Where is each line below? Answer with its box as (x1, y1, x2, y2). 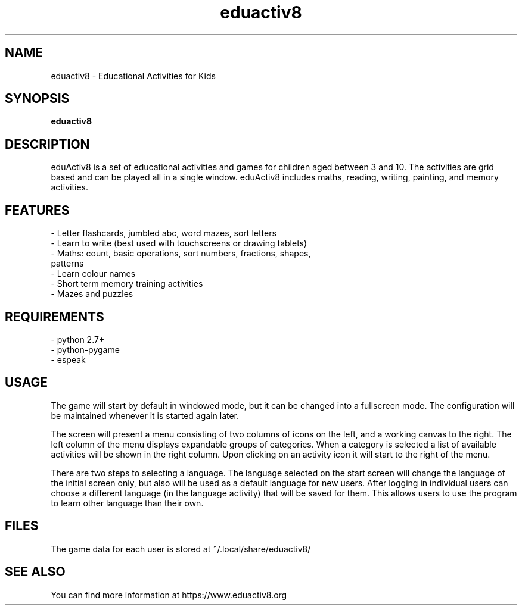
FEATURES (5, 202, 70, 218)
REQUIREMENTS (5, 309, 104, 324)
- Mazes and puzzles (51, 289, 133, 299)
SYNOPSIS (5, 91, 70, 107)
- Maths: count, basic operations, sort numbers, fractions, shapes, (51, 248, 311, 259)
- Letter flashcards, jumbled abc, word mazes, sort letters (51, 228, 276, 239)
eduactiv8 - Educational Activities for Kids (51, 70, 216, 81)
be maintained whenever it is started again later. (51, 410, 240, 421)
